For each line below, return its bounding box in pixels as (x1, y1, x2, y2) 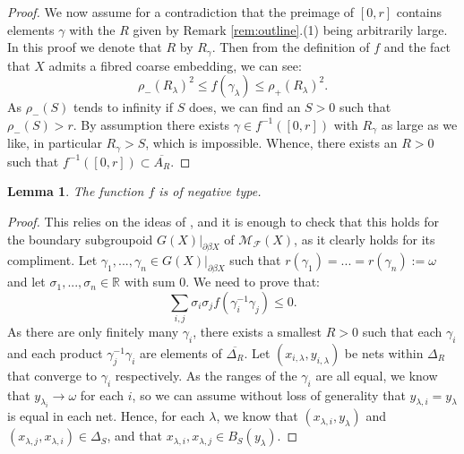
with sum (124, 272, 176, 291)
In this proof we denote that (7, 38, 162, 56)
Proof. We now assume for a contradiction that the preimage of (7, 3, 355, 21)
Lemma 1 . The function (7, 182, 144, 201)
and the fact (383, 38, 451, 56)
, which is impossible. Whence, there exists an (145, 133, 398, 152)
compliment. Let (7, 251, 98, 270)
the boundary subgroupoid (7, 229, 153, 248)
